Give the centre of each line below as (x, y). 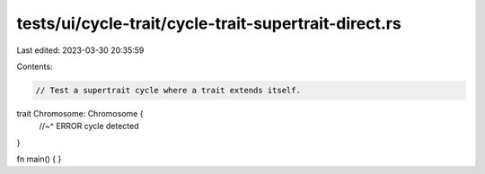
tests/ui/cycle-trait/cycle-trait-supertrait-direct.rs (209, 23)
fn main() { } (39, 159)
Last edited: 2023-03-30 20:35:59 (80, 50)
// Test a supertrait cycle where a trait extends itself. (168, 90)
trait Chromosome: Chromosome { (80, 113)
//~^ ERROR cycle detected (89, 126)
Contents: (35, 66)
